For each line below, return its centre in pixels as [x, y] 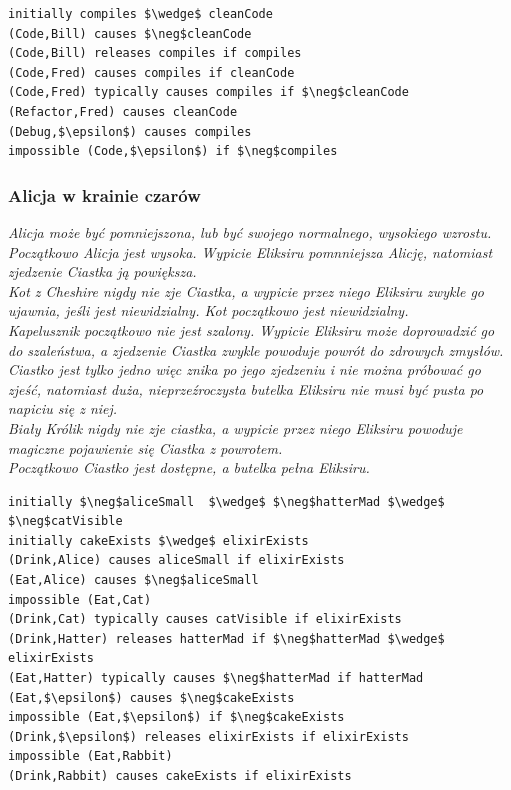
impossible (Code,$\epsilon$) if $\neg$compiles [173, 151]
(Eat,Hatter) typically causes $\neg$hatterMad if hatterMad [216, 678]
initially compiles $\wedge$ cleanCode [140, 14]
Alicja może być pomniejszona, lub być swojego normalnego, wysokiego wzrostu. [250, 231]
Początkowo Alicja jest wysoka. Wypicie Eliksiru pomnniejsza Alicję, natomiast [250, 251]
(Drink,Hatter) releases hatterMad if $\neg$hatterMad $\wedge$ [226, 638]
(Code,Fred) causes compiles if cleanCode [151, 72]
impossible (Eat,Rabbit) [90, 756]
